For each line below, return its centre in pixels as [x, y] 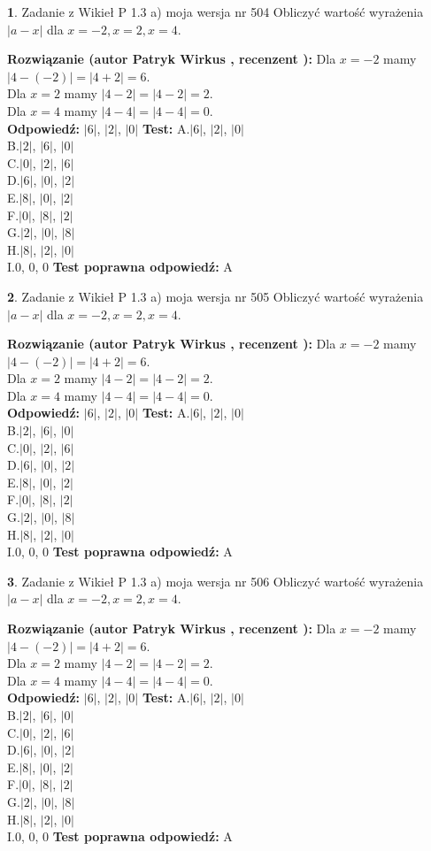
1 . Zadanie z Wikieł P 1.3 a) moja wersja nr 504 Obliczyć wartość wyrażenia [215, 11]
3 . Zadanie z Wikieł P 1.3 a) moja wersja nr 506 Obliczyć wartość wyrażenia [215, 581]
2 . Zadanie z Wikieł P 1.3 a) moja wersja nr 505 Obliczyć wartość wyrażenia [215, 296]
